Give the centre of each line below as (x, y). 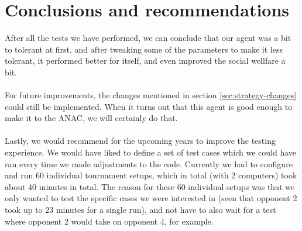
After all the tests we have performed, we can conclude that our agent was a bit (148, 38)
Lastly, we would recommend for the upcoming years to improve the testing (140, 141)
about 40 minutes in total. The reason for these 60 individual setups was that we (150, 186)
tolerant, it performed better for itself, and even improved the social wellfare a (145, 61)
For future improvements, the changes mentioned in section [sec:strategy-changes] (151, 95)
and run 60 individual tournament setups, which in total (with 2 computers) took (151, 175)
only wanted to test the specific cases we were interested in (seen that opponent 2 (151, 198)
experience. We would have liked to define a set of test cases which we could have (151, 152)
